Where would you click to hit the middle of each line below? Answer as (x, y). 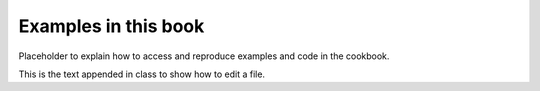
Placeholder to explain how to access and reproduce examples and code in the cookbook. (204, 56)
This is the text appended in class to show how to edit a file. (141, 74)
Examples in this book (111, 26)
